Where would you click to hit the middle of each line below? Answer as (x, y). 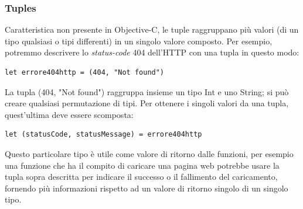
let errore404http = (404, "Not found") (85, 72)
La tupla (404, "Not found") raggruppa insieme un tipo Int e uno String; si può (147, 91)
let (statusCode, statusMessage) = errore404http (103, 135)
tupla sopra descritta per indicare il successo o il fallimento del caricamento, (141, 177)
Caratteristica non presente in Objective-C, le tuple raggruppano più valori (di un (152, 29)
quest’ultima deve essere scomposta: (69, 114)
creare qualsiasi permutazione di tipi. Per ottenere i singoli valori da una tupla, (147, 103)
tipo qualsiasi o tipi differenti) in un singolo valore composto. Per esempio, (139, 41)
